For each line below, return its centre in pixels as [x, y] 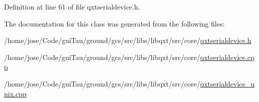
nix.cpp [15, 93]
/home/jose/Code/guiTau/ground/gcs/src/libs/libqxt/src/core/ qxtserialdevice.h [128, 40]
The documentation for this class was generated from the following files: [114, 23]
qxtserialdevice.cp [227, 57]
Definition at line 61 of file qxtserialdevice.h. [72, 6]
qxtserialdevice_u [227, 83]
